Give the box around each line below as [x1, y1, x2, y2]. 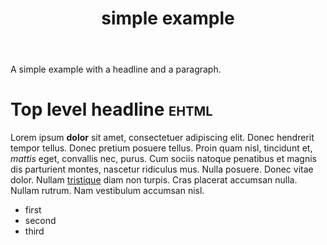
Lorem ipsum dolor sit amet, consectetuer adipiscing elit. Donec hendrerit [10, 132, 315, 144]
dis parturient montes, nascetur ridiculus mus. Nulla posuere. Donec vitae [10, 163, 314, 176]
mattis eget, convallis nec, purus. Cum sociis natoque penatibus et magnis [10, 153, 317, 165]
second [24, 215, 57, 227]
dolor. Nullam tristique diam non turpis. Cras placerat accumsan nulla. [10, 174, 298, 186]
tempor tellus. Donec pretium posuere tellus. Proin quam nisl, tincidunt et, [10, 142, 313, 154]
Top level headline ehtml [10, 98, 213, 121]
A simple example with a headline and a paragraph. [10, 63, 222, 76]
